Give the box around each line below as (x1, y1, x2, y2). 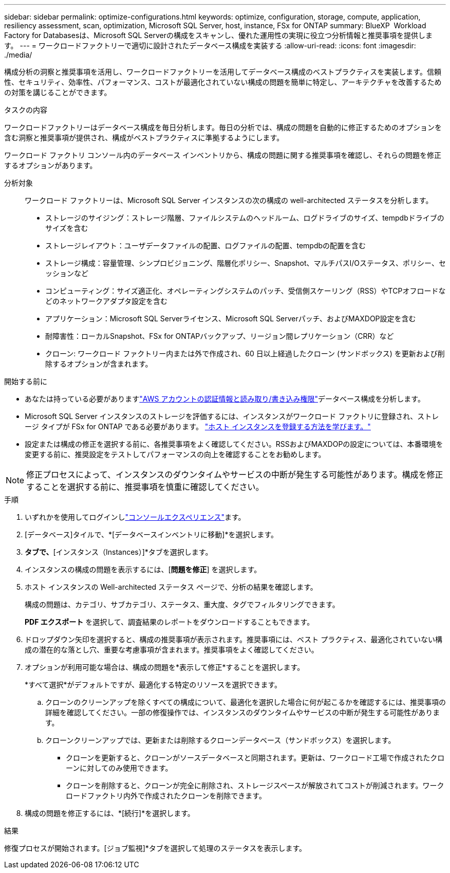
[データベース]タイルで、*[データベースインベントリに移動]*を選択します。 (25, 530, 278, 539)
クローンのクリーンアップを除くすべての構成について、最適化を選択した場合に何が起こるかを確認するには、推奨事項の (45, 698, 446, 706)
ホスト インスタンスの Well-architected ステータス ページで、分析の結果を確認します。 (25, 583, 317, 591)
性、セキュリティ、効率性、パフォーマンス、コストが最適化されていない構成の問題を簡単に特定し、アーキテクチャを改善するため (4, 78, 442, 86)
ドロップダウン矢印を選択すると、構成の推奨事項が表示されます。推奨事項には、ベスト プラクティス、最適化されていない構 (25, 635, 442, 644)
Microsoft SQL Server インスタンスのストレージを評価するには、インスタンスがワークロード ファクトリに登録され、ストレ (25, 412, 439, 421)
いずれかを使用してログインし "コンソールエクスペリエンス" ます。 (25, 513, 246, 521)
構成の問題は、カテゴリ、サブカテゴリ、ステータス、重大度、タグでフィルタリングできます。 (25, 600, 340, 609)
